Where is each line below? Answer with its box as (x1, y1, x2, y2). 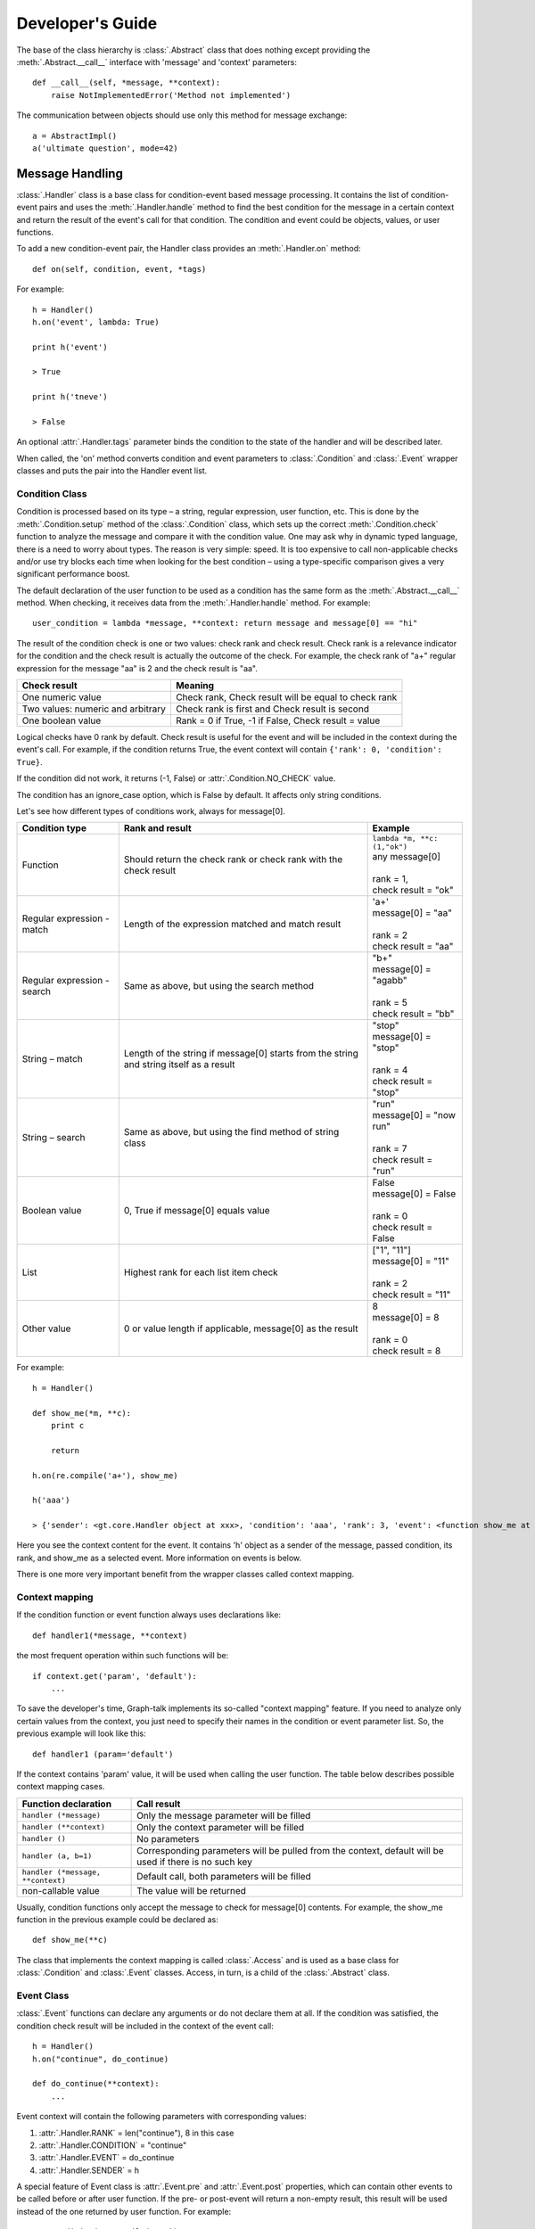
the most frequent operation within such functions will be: (16, 1650, 229, 1661)
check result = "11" (372, 1288, 451, 1301)
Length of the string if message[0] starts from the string (123, 1048, 358, 1060)
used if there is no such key (136, 1855, 253, 1868)
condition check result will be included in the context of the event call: (16, 2020, 274, 2031)
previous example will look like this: (16, 1728, 146, 1739)
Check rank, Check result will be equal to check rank (175, 691, 398, 703)
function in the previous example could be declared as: (16, 1914, 218, 1925)
